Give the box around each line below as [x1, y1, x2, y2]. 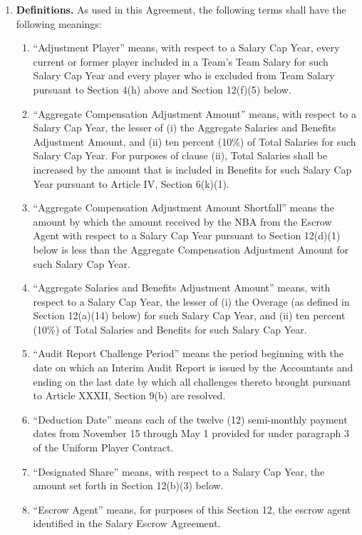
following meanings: [16, 16, 102, 31]
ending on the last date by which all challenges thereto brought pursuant [33, 374, 351, 389]
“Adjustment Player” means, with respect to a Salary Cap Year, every [33, 40, 340, 55]
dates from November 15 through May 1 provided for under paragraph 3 [33, 426, 349, 441]
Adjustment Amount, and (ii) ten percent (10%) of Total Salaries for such [33, 134, 356, 149]
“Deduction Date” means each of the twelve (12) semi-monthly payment [33, 411, 348, 426]
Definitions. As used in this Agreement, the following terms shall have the [16, 2, 346, 16]
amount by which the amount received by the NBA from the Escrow [33, 214, 332, 229]
